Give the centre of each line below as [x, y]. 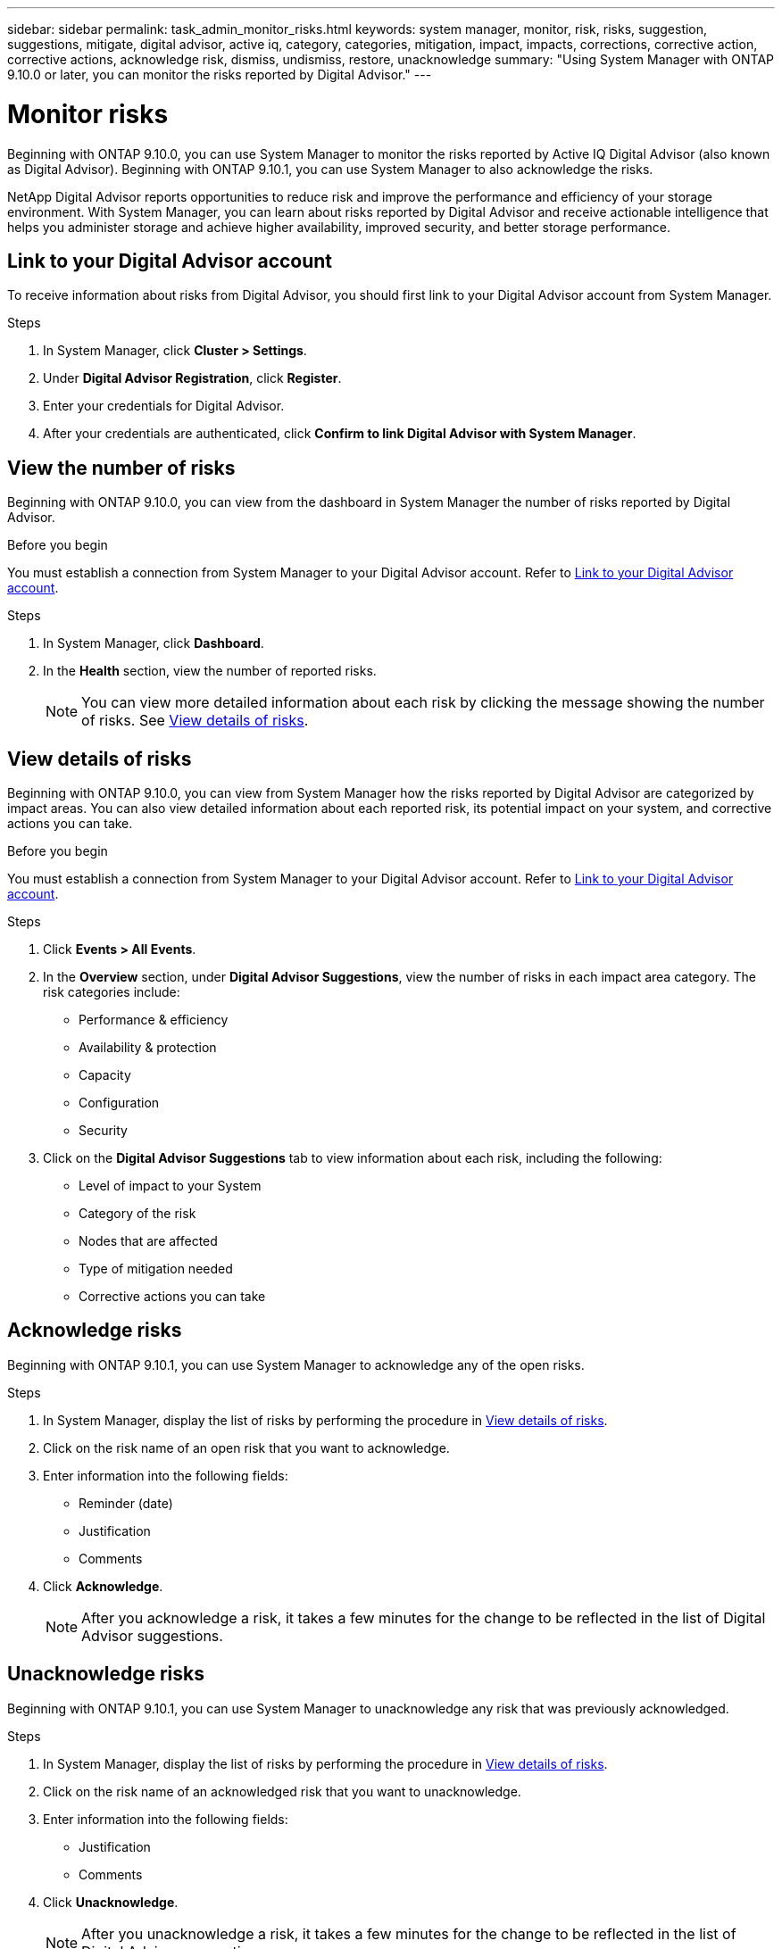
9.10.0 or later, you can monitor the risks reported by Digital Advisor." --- [220, 75]
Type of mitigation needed [156, 1269]
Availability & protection [148, 1048]
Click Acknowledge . [103, 1586]
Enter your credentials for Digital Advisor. [164, 406]
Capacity [105, 1075]
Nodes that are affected [148, 1241]
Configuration [119, 1103]
